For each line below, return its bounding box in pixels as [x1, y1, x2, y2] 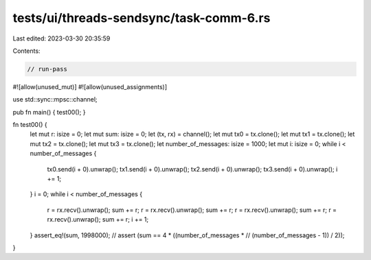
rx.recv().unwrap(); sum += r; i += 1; [47, 215, 149, 224]
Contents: [12, 47, 41, 55]
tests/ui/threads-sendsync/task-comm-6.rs [12, 10, 271, 25]
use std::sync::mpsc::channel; [12, 95, 98, 104]
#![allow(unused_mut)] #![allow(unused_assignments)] [12, 82, 168, 91]
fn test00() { [12, 121, 47, 129]
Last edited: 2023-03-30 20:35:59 [12, 34, 111, 43]
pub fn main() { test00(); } [12, 108, 86, 116]
